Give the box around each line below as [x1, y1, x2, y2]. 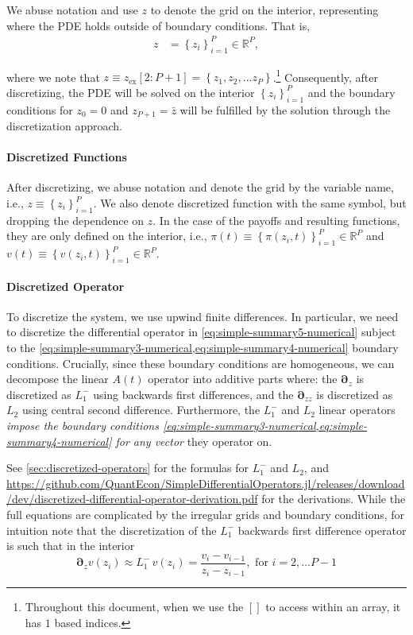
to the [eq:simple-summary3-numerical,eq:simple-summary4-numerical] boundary [6, 339, 399, 355]
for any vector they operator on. [115, 432, 272, 449]
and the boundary [307, 83, 396, 100]
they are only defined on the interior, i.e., [6, 227, 207, 244]
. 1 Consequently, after [272, 66, 379, 85]
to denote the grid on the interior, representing [150, 2, 379, 17]
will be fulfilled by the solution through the [179, 101, 391, 118]
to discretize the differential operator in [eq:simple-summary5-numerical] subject [6, 323, 396, 340]
